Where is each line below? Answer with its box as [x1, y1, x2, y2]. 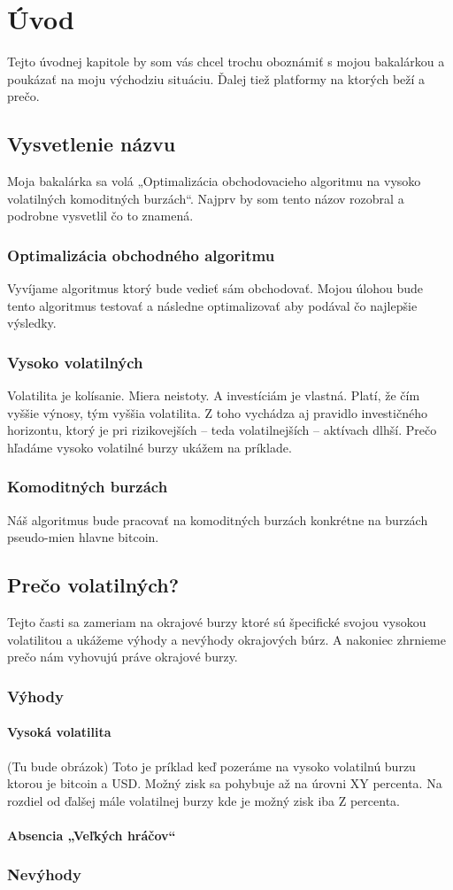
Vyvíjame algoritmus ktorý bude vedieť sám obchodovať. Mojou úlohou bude [7, 279, 424, 298]
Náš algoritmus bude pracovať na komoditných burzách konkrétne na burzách [7, 510, 428, 529]
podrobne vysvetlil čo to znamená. [7, 206, 194, 225]
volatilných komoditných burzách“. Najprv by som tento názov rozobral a [7, 189, 404, 207]
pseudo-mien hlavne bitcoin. [7, 528, 159, 546]
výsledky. [7, 313, 57, 332]
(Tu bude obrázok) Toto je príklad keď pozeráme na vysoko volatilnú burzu [7, 756, 416, 775]
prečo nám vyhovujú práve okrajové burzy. [7, 647, 238, 666]
